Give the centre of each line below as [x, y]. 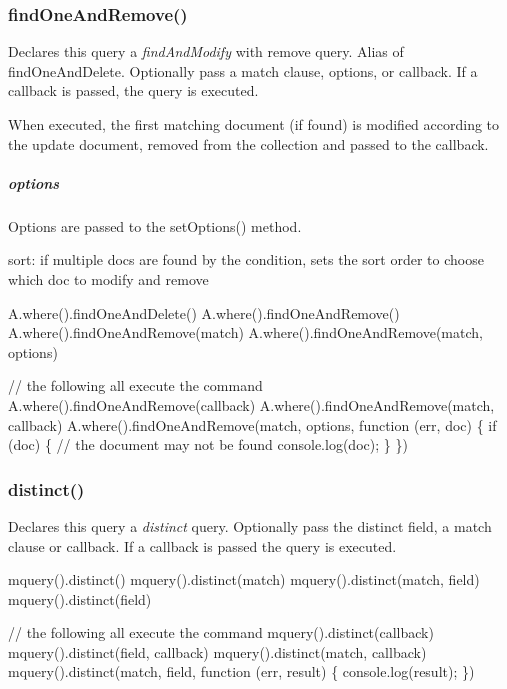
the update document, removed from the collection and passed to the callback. [248, 143]
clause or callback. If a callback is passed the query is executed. [202, 545]
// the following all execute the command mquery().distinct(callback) [221, 632]
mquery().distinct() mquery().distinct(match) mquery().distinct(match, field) [244, 579]
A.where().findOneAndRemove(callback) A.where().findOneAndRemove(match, [251, 404]
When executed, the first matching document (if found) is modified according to [254, 124]
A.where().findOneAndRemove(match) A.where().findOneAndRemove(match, [245, 332]
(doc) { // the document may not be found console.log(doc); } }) [208, 444]
